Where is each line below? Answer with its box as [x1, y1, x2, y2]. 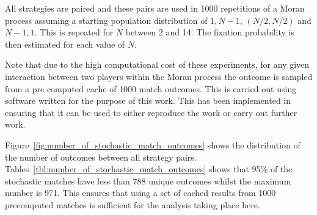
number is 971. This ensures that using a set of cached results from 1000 [5, 186, 276, 199]
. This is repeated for [34, 26, 114, 38]
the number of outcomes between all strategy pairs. [5, 150, 197, 163]
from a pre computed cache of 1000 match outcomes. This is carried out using [5, 82, 297, 95]
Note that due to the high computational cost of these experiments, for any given [5, 58, 310, 71]
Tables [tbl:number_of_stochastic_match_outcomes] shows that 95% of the [5, 162, 293, 175]
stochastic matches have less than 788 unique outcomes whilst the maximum [5, 174, 291, 187]
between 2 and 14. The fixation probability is [125, 26, 295, 38]
